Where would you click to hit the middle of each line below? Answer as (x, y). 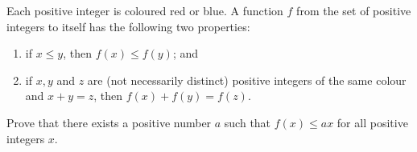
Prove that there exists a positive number (109, 122)
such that (248, 122)
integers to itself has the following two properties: (128, 26)
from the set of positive (354, 10)
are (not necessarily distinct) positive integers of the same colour (247, 80)
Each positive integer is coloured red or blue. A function (145, 10)
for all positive (372, 122)
